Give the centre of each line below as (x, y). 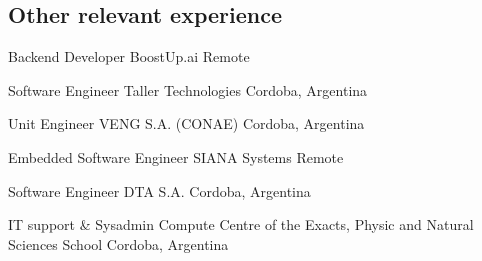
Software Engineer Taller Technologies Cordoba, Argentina (188, 89)
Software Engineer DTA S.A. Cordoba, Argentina (159, 190)
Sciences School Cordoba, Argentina (118, 243)
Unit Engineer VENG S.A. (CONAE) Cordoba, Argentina (186, 123)
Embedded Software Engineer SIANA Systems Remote (176, 156)
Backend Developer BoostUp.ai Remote (129, 56)
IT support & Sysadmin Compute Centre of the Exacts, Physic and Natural (241, 224)
